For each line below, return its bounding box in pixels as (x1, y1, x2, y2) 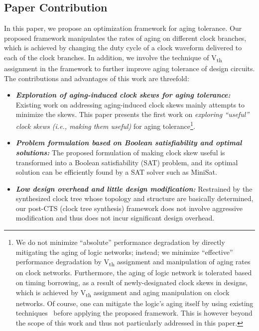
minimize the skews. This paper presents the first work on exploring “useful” (15, 109, 250, 119)
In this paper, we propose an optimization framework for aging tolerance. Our (4, 23, 242, 33)
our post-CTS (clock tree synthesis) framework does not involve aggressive (15, 203, 243, 213)
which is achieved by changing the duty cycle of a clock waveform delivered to (4, 42, 242, 53)
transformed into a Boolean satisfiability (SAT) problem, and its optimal (15, 157, 238, 167)
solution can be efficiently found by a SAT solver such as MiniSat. (15, 167, 217, 177)
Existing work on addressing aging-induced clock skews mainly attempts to (15, 99, 245, 110)
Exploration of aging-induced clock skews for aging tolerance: (15, 90, 231, 100)
